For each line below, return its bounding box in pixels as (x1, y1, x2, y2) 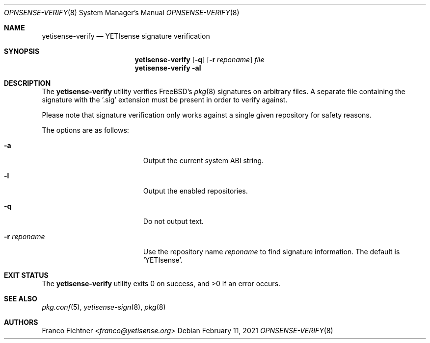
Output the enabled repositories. (143, 187, 248, 195)
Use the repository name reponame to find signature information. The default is (143, 247, 400, 256)
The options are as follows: (42, 126, 129, 134)
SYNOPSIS (4, 47, 40, 55)
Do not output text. (143, 217, 204, 225)
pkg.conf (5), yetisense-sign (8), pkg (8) (42, 303, 166, 311)
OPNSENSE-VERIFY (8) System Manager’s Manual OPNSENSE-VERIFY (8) (4, 8, 240, 17)
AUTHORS (4, 318, 38, 326)
